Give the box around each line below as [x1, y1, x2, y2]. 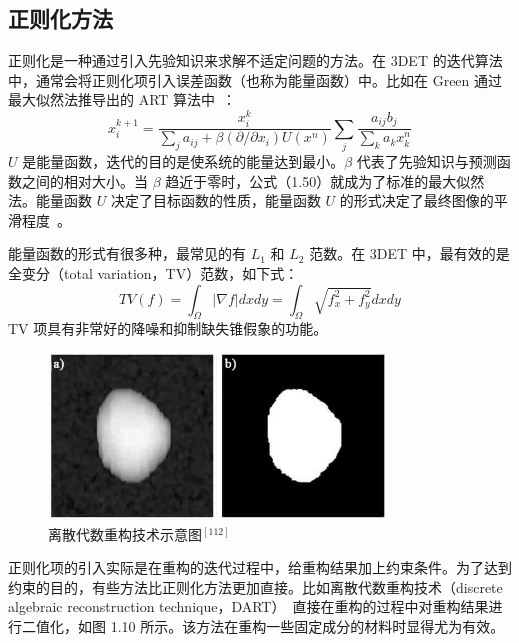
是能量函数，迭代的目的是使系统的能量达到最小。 [22, 150, 345, 171]
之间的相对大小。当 [21, 170, 148, 191]
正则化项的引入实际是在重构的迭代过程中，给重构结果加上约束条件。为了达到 [8, 557, 512, 578]
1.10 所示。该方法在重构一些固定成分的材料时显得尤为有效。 [110, 616, 505, 637]
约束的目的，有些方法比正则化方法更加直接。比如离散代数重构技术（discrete [8, 576, 503, 597]
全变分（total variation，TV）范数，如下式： [8, 262, 299, 283]
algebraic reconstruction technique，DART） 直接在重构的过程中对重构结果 [8, 596, 489, 617]
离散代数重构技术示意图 [48, 523, 202, 544]
